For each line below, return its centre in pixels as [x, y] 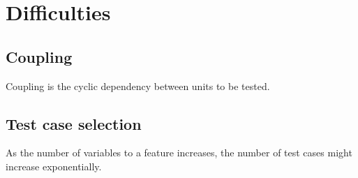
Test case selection [74, 123]
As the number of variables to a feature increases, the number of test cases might [179, 153]
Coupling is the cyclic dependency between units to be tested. [138, 86]
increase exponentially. [54, 166]
